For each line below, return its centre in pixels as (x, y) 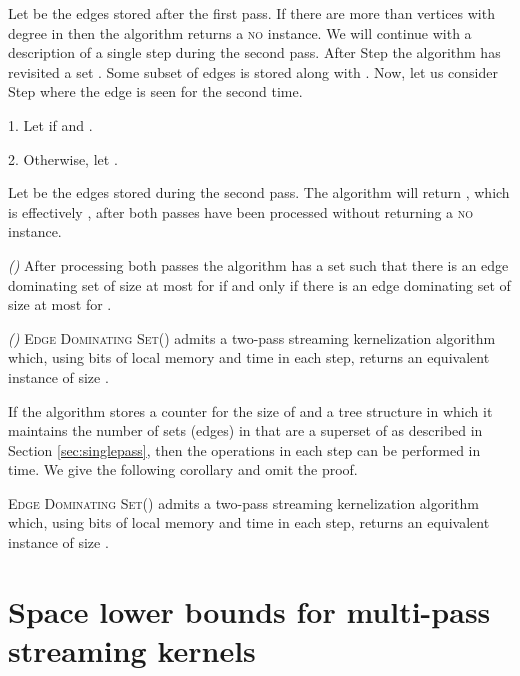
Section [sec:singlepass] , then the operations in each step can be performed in (244, 449)
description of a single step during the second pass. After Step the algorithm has (254, 52)
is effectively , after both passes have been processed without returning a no (241, 211)
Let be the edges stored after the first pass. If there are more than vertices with (251, 13)
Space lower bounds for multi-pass (249, 610)
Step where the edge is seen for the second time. (155, 91)
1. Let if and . (50, 124)
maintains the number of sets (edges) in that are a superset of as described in (245, 430)
